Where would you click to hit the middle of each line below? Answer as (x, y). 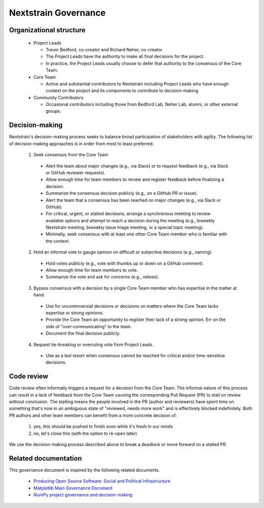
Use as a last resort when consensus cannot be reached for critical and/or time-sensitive (135, 355)
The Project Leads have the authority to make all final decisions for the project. (125, 57)
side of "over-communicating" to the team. (89, 326)
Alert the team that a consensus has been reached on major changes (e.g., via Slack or (133, 200)
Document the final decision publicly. (83, 333)
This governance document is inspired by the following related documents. (84, 470)
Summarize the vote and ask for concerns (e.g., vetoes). (102, 277)
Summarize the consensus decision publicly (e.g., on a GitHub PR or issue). (122, 193)
